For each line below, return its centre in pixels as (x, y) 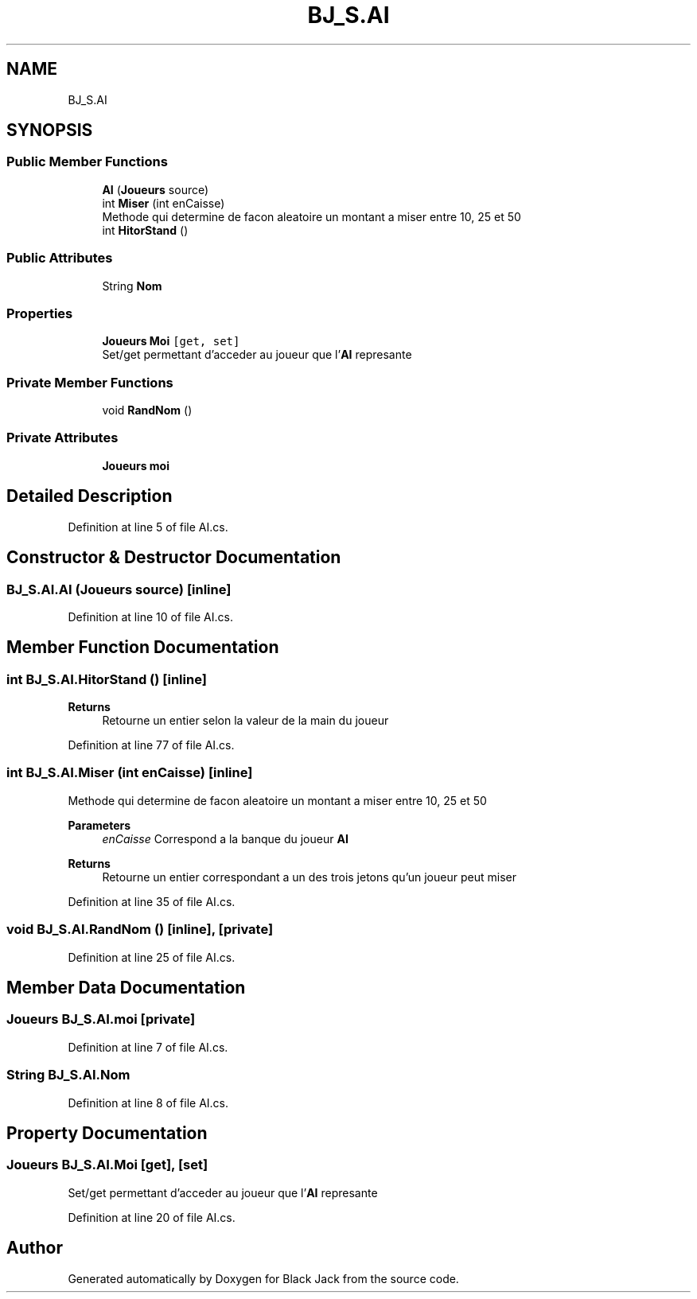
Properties (40, 313)
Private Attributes (62, 438)
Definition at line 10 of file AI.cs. (150, 616)
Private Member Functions (90, 382)
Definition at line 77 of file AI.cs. (151, 745)
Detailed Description (90, 496)
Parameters (99, 825)
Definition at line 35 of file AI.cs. (152, 901)
